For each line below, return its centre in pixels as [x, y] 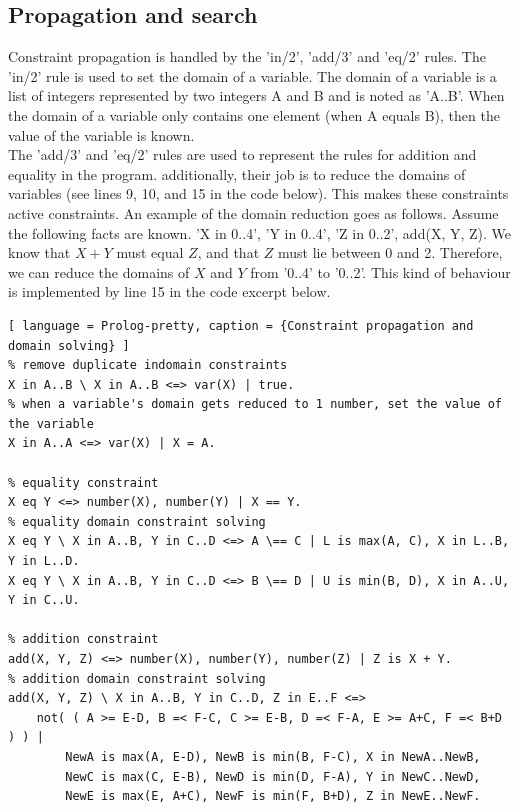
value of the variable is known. [101, 134]
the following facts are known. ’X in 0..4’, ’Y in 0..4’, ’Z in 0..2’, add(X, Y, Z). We [259, 232]
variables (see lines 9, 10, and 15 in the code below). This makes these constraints [258, 193]
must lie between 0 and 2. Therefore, [390, 252]
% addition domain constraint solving [137, 678]
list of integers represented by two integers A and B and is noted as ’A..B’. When [256, 95]
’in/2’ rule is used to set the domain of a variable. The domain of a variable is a [252, 75]
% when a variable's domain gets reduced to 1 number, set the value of [255, 404]
